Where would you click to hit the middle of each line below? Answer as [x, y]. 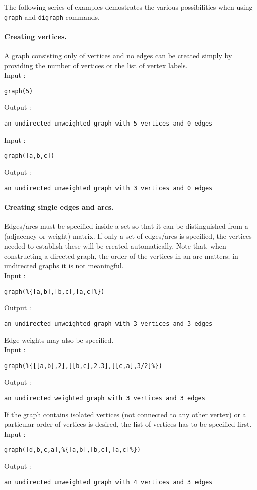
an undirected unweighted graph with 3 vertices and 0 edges [108, 188]
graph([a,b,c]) [29, 156]
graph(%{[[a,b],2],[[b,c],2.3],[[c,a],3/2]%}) [83, 366]
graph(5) [19, 91]
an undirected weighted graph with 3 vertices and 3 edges [105, 398]
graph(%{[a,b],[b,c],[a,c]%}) [54, 291]
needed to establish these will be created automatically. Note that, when [115, 246]
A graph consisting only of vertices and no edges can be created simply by [118, 55]
